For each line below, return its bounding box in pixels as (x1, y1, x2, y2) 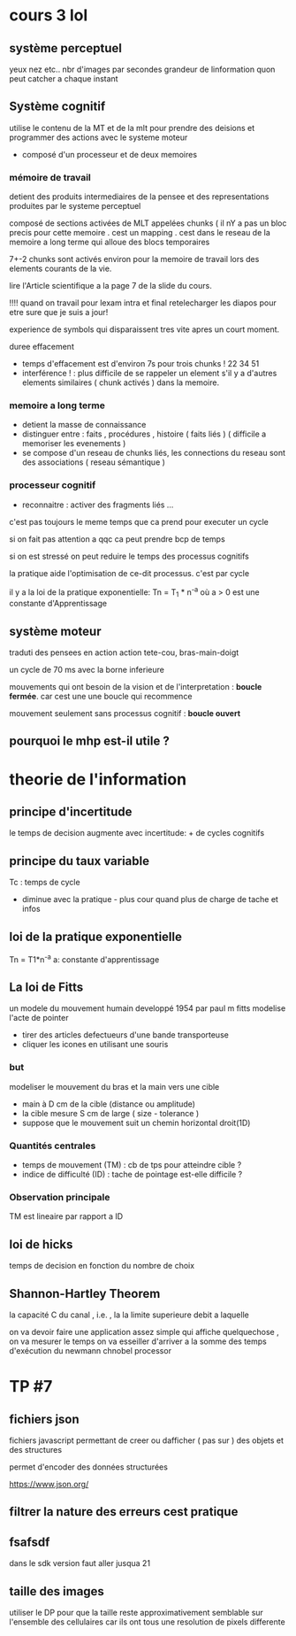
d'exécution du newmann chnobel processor (9, 1345, 172, 1355)
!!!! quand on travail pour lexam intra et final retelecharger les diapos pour (9, 297, 277, 308)
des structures (9, 1444, 63, 1455)
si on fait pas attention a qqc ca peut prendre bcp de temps (9, 533, 225, 544)
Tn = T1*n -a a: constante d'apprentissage (9, 953, 160, 965)
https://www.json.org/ (9, 1478, 89, 1489)
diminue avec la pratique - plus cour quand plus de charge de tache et (21, 894, 278, 905)
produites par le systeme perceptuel (9, 201, 141, 212)
